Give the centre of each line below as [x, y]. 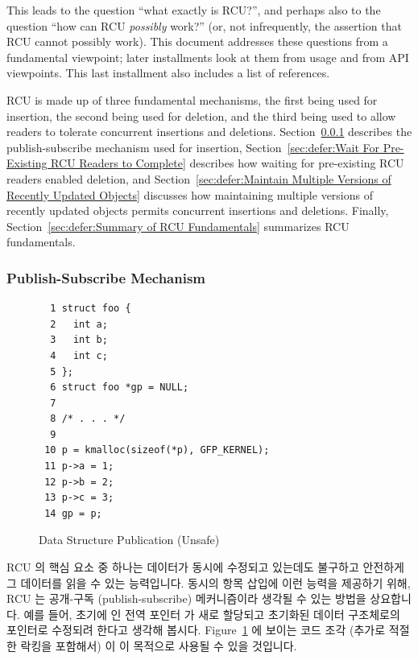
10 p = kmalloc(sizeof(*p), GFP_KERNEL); [157, 450]
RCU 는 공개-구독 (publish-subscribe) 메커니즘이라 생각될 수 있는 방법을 [186, 598]
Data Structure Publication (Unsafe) [129, 540]
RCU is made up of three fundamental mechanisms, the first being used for [192, 99]
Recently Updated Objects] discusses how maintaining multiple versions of [190, 194]
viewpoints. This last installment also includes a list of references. [168, 73]
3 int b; [79, 340]
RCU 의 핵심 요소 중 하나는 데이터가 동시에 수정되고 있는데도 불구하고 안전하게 [205, 567]
